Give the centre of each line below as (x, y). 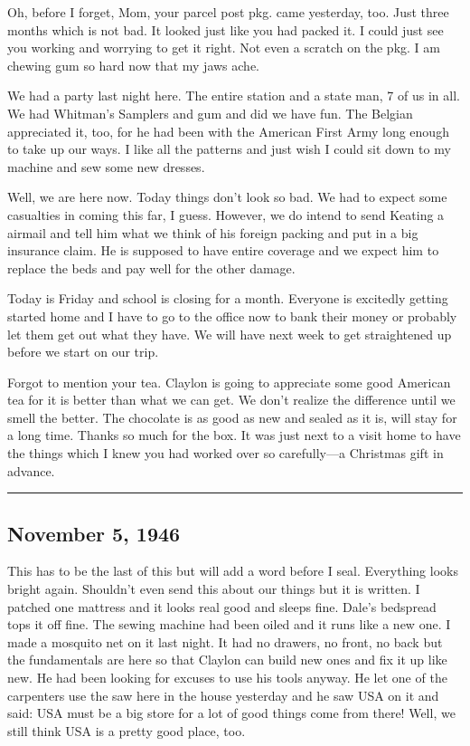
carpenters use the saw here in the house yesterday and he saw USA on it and (223, 695)
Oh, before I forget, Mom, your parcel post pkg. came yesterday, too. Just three (228, 12)
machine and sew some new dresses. (106, 166)
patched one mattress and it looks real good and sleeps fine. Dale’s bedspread (222, 606)
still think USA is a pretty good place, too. (127, 730)
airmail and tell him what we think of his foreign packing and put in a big (213, 232)
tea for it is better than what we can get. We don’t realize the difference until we (231, 400)
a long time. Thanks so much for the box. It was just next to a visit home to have (234, 435)
